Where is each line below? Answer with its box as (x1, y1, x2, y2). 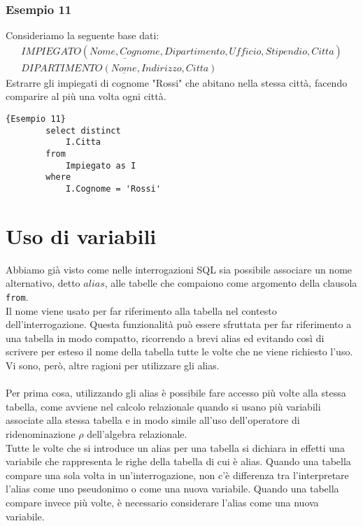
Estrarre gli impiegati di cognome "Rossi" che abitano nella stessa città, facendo (6, 75, 348, 90)
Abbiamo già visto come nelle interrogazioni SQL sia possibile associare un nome (6, 262, 353, 276)
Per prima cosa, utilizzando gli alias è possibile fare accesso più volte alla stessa (6, 385, 346, 400)
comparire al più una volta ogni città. (6, 89, 166, 104)
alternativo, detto (6, 276, 80, 290)
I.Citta (65, 137, 101, 148)
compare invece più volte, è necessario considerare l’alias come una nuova (6, 495, 319, 509)
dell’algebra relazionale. (87, 426, 187, 441)
